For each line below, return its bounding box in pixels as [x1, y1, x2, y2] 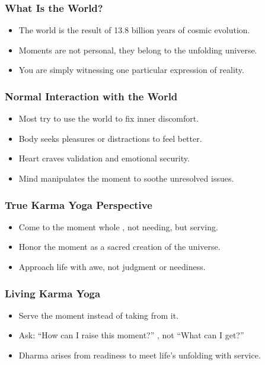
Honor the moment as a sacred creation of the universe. [18, 240, 221, 253]
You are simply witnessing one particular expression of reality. [18, 64, 244, 76]
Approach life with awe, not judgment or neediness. [18, 261, 206, 272]
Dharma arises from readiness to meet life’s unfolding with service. [18, 349, 261, 361]
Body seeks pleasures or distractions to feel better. [18, 132, 202, 144]
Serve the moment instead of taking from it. [18, 309, 179, 321]
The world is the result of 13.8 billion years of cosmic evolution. [18, 24, 250, 36]
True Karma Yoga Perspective [5, 197, 152, 212]
